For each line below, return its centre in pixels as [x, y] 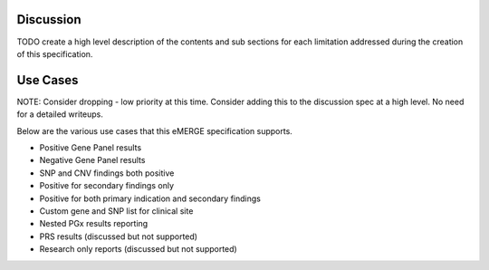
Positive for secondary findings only [107, 186]
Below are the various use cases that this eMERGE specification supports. [155, 130]
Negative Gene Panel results [92, 160]
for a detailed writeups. [60, 114]
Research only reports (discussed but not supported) [138, 249]
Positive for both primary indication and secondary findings [150, 198]
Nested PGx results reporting [94, 224]
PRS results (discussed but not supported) [119, 236]
